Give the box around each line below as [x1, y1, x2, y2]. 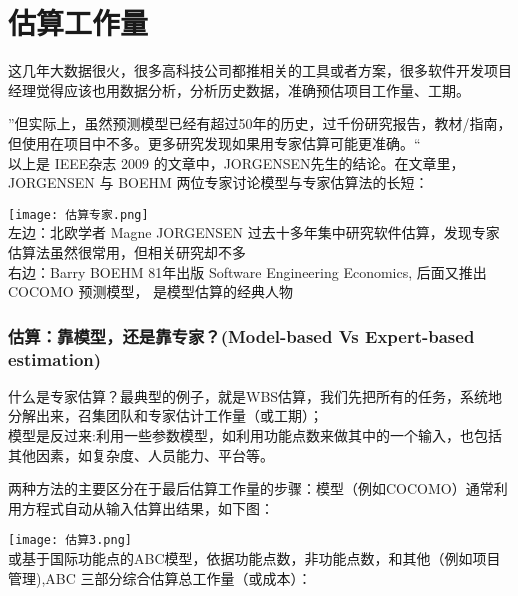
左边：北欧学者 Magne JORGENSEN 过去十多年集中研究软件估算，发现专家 [8, 222, 500, 243]
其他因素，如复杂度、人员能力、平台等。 [8, 444, 274, 465]
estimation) [8, 346, 102, 371]
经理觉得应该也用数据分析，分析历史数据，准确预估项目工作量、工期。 [8, 79, 470, 100]
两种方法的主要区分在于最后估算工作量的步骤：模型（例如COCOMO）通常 [8, 478, 494, 499]
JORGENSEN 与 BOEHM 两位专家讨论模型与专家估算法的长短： [8, 172, 429, 193]
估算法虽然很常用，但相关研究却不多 [8, 241, 246, 262]
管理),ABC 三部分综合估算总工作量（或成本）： [8, 567, 312, 588]
